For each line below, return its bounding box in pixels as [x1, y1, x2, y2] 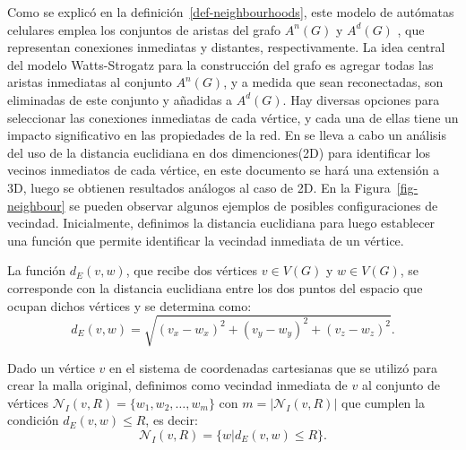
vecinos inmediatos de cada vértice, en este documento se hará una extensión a [7, 160, 440, 179]
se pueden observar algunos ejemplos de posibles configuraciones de [69, 195, 438, 214]
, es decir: [145, 411, 198, 429]
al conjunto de [361, 376, 441, 394]
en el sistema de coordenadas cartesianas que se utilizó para [108, 358, 438, 376]
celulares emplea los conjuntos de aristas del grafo [7, 20, 280, 39]
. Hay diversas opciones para [282, 90, 440, 108]
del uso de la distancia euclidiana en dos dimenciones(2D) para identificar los [7, 143, 430, 161]
